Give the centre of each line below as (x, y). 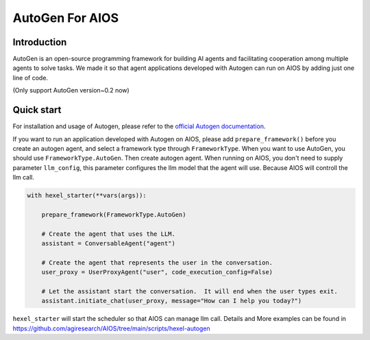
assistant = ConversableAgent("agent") (109, 244)
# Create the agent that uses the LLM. (109, 234)
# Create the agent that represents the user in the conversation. (157, 263)
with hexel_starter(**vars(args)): (87, 196)
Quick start (37, 110)
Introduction (40, 42)
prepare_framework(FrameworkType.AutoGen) (114, 215)
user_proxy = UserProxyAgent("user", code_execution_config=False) (157, 272)
